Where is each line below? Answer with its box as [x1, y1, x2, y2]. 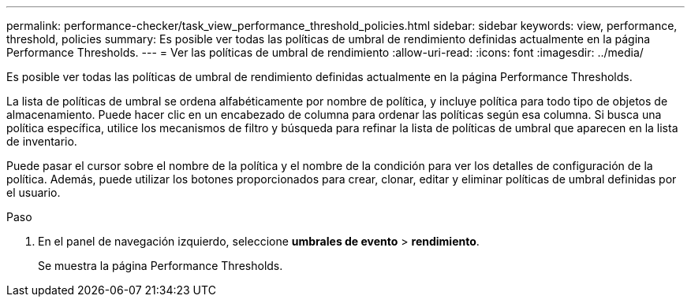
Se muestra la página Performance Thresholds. [38, 259, 283, 272]
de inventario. [6, 135, 77, 148]
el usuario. [6, 186, 61, 199]
